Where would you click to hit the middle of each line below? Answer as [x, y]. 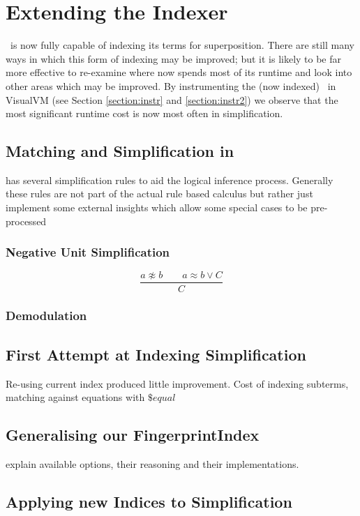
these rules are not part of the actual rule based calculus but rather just [159, 193]
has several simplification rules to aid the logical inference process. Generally [170, 180]
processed [26, 221]
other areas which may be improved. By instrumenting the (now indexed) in [171, 85]
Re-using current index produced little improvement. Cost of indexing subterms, [177, 383]
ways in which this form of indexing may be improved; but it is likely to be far [174, 58]
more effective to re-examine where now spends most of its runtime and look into [179, 72]
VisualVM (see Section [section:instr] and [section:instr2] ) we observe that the [172, 99]
